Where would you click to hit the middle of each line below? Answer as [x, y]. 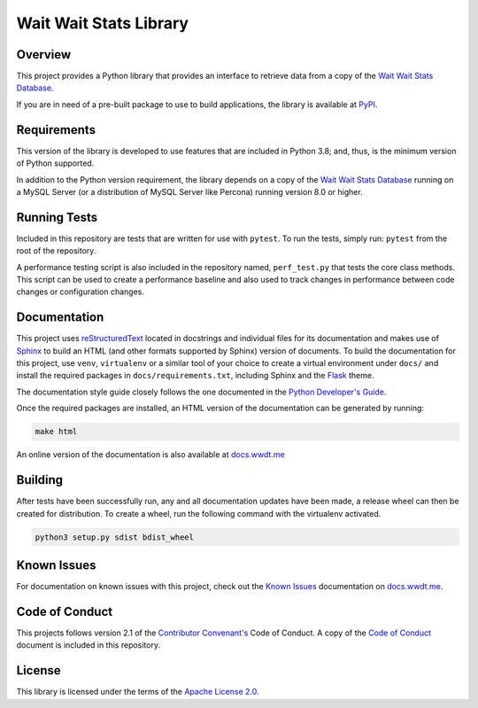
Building [40, 480]
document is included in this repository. [89, 645]
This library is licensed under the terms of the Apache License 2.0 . [138, 692]
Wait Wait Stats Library [103, 23]
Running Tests [57, 217]
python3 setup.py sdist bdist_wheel [115, 537]
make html [56, 432]
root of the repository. [56, 251]
